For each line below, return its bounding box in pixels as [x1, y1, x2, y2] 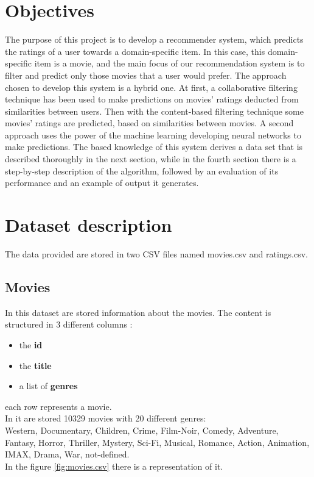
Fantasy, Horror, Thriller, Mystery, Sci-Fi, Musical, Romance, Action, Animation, [5, 436, 310, 448]
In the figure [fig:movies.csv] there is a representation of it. [5, 459, 223, 472]
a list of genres [19, 379, 78, 392]
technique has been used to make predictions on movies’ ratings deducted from [5, 93, 299, 106]
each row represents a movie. [5, 400, 112, 412]
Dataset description [5, 212, 172, 237]
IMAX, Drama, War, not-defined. [5, 448, 130, 461]
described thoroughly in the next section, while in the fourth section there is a [5, 152, 296, 165]
